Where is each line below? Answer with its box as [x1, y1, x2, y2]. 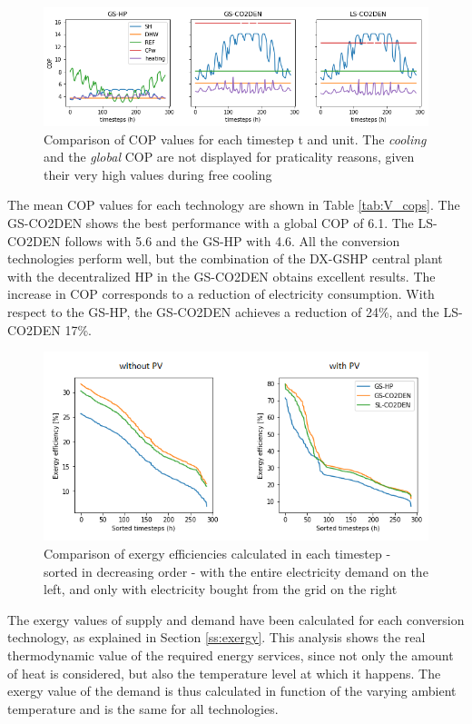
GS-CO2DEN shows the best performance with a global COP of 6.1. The [7, 213, 414, 232]
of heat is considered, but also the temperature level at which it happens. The [7, 663, 441, 682]
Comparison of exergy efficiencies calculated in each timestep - [44, 543, 391, 562]
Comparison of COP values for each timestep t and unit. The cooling [44, 129, 427, 148]
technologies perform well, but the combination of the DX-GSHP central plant [7, 249, 443, 268]
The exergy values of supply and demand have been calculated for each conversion [7, 610, 465, 629]
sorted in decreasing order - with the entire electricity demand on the [44, 561, 428, 580]
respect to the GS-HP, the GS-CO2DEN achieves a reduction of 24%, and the [7, 302, 439, 321]
